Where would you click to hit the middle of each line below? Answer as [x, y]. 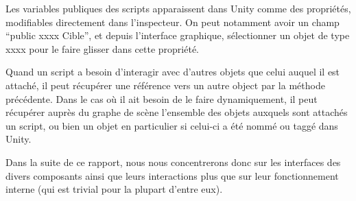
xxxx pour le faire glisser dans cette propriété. [102, 48]
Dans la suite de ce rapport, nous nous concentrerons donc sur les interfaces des [173, 162]
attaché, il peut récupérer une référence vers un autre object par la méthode [165, 85]
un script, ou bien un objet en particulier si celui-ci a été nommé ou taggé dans [172, 125]
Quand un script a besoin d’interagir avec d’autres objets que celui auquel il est [173, 72]
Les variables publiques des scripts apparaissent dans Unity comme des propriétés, [178, 8]
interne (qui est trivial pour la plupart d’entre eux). [114, 189]
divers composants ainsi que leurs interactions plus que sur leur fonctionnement [172, 175]
